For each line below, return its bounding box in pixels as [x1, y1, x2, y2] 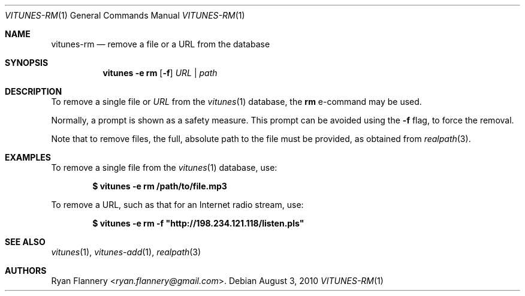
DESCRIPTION [5, 86, 62, 96]
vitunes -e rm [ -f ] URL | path [102, 68, 218, 78]
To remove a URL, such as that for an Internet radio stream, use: [51, 200, 304, 210]
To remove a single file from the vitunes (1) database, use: [51, 162, 277, 173]
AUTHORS [5, 265, 47, 276]
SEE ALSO [5, 237, 46, 247]
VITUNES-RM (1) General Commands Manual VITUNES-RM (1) [5, 10, 245, 20]
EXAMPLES [5, 152, 51, 162]
